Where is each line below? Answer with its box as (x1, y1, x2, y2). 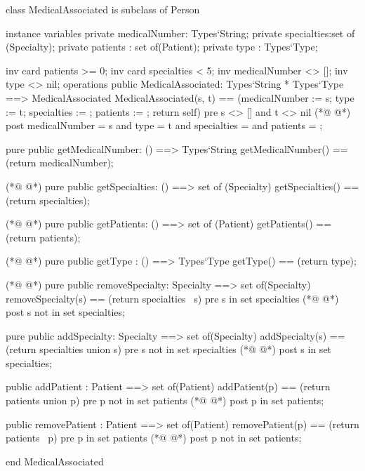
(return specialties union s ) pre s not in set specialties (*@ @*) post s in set (6, 342, 332, 357)
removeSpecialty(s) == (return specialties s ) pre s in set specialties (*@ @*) (6, 291, 339, 305)
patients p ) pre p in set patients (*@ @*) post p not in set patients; (6, 430, 302, 445)
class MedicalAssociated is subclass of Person (6, 2, 200, 16)
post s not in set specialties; (6, 305, 125, 319)
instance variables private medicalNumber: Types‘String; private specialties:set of (6, 25, 355, 40)
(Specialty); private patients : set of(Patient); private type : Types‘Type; (6, 39, 318, 54)
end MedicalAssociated (6, 453, 104, 468)
